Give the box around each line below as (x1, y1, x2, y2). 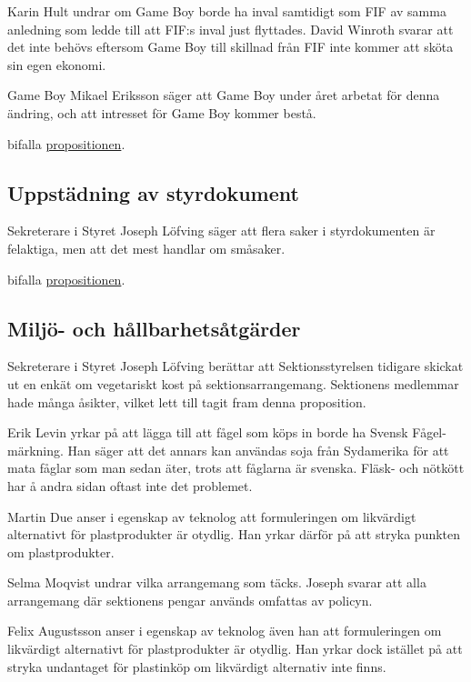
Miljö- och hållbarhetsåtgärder (7, 314, 301, 342)
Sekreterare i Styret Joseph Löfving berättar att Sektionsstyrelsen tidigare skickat (7, 356, 464, 376)
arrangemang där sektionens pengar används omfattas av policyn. (7, 590, 373, 609)
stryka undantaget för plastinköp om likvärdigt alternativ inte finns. (7, 657, 386, 676)
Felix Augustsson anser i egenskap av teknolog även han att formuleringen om (7, 621, 442, 640)
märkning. (7, 440, 64, 459)
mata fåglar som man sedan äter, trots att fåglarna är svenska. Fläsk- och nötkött (7, 458, 465, 477)
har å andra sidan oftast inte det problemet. (7, 476, 253, 495)
